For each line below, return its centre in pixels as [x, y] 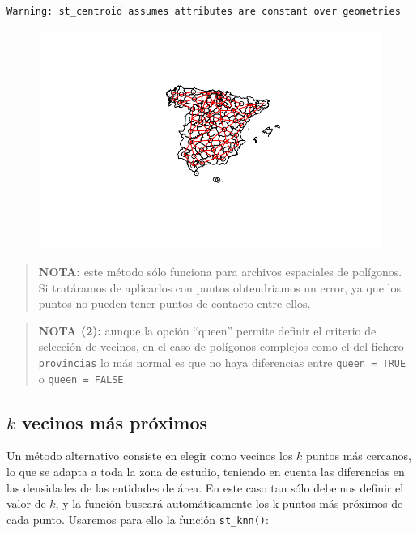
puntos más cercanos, [359, 456]
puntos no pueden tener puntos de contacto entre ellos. [174, 303]
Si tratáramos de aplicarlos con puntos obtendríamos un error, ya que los [219, 287]
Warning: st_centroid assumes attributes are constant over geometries [204, 11]
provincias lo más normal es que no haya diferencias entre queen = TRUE [222, 362]
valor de [26, 503]
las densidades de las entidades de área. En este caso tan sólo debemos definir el [205, 487]
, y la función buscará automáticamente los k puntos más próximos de [229, 503]
